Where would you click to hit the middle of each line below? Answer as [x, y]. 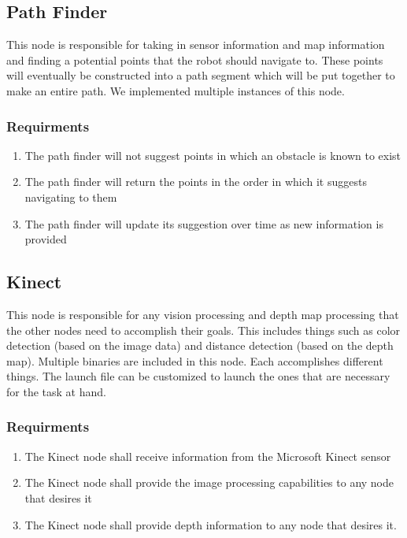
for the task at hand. [56, 391]
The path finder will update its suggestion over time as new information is [204, 223]
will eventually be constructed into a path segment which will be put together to [201, 75]
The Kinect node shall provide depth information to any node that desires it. [211, 524]
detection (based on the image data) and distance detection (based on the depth [200, 345]
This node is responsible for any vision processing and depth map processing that [203, 314]
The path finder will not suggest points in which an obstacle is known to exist [213, 155]
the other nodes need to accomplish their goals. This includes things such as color [203, 330]
